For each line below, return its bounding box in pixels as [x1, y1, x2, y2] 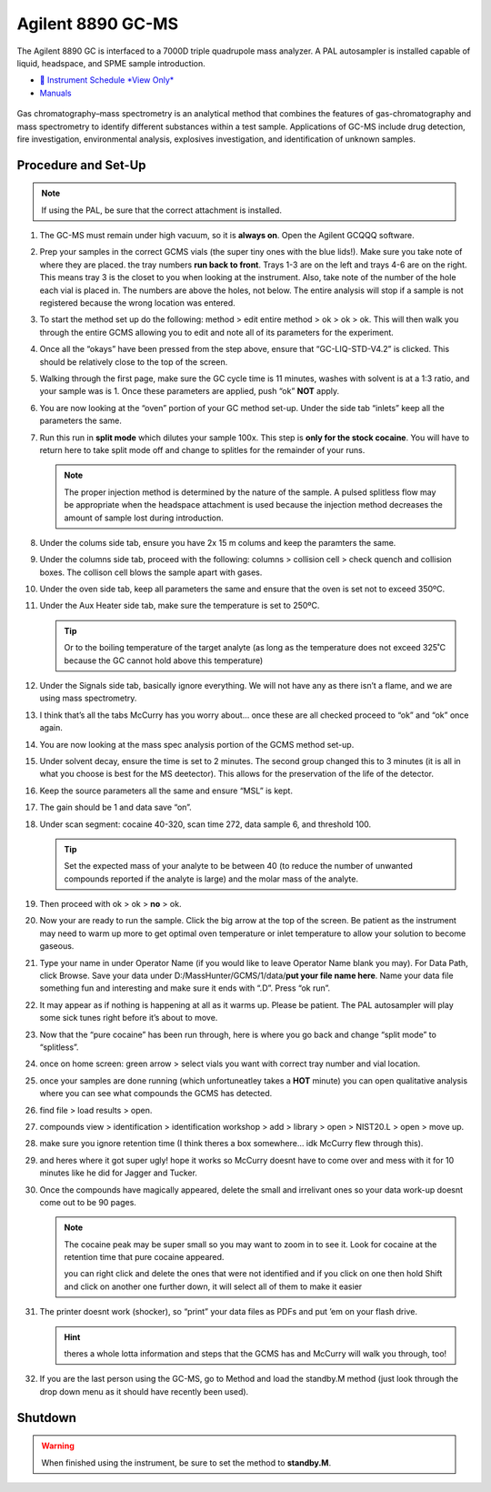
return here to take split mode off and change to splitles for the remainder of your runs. [39, 444, 366, 455]
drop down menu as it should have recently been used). [39, 1386, 249, 1396]
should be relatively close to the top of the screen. [39, 356, 228, 368]
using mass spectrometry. [39, 692, 137, 704]
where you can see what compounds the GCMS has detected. [39, 1088, 273, 1099]
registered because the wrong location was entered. [39, 297, 235, 308]
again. [39, 722, 64, 733]
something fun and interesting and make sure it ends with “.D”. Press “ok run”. [39, 983, 331, 993]
